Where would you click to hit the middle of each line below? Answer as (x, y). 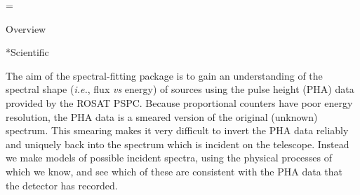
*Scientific (27, 52)
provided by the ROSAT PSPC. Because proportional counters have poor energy (179, 102)
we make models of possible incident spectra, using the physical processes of (169, 158)
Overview (26, 28)
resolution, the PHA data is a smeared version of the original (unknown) (162, 116)
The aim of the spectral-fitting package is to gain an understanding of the (164, 75)
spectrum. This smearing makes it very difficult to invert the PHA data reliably (177, 130)
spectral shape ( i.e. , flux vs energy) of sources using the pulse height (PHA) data (180, 89)
